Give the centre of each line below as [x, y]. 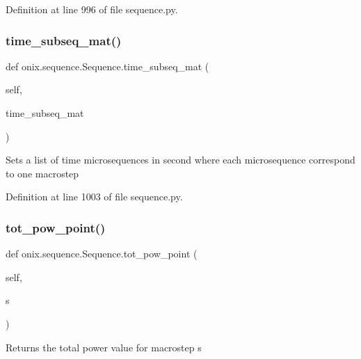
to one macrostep [42, 173]
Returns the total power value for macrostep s [104, 347]
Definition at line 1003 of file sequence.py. [94, 197]
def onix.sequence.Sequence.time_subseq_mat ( [107, 66]
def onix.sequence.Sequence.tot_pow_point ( [102, 254]
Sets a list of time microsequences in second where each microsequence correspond [180, 160]
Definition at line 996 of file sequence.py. [92, 9]
